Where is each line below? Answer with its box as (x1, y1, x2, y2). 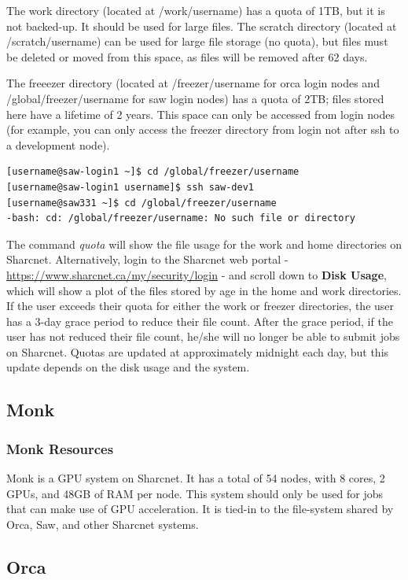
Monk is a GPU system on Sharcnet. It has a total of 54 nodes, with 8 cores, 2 (6, 470, 385, 486)
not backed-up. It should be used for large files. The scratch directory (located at (6, 17, 397, 34)
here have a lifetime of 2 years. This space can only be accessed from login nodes (6, 105, 395, 122)
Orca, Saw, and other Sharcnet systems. (6, 515, 199, 532)
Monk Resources (6, 438, 114, 458)
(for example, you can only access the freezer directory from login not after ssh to (6, 121, 399, 138)
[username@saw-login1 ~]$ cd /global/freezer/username (6, 166, 300, 178)
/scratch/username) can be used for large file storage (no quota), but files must (6, 33, 388, 50)
